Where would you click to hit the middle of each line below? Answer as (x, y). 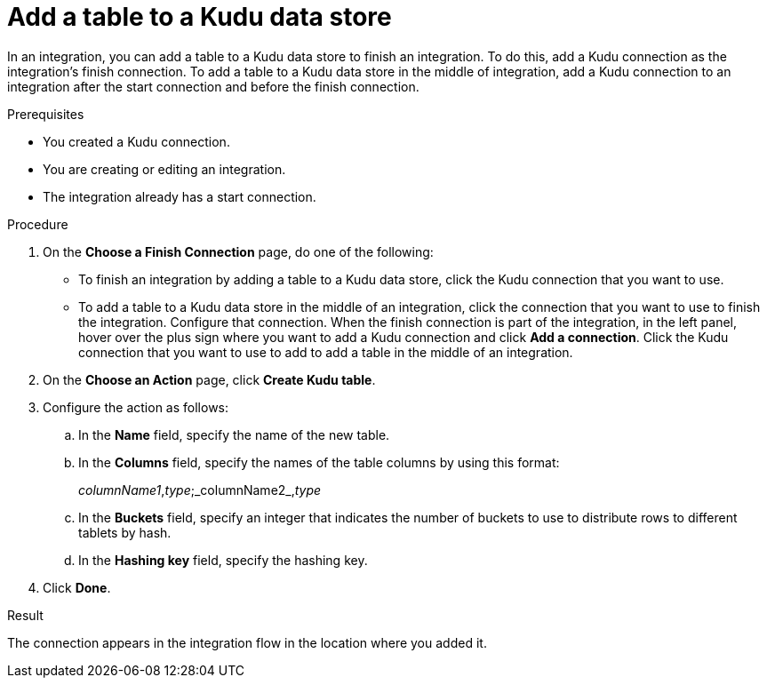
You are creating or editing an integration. (164, 169)
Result (25, 615)
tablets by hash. (125, 532)
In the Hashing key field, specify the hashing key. (223, 560)
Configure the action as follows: (136, 407)
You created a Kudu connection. (136, 141)
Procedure (38, 224)
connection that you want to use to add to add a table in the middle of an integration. (326, 352)
